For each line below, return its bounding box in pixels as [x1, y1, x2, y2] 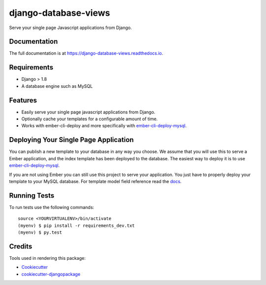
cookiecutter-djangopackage [21, 271, 81, 277]
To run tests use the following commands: [9, 204, 95, 210]
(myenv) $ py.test [18, 229, 63, 235]
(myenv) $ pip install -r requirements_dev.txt [18, 222, 135, 228]
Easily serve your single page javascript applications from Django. [21, 109, 156, 115]
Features [9, 96, 37, 105]
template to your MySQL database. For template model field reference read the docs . [9, 178, 182, 184]
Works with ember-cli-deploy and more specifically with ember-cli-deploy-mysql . [21, 123, 187, 129]
